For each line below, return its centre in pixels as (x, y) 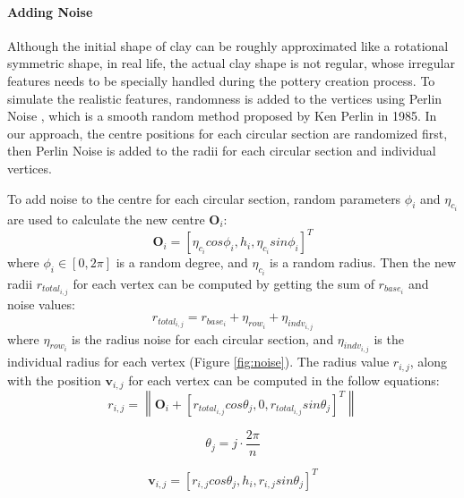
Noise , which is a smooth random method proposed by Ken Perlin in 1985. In (222, 116)
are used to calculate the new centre (106, 219)
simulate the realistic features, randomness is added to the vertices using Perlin (225, 98)
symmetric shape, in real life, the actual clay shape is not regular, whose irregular (231, 63)
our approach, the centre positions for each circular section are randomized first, (228, 133)
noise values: (41, 304)
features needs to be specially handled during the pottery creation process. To (221, 80)
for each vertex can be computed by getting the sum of (223, 283)
